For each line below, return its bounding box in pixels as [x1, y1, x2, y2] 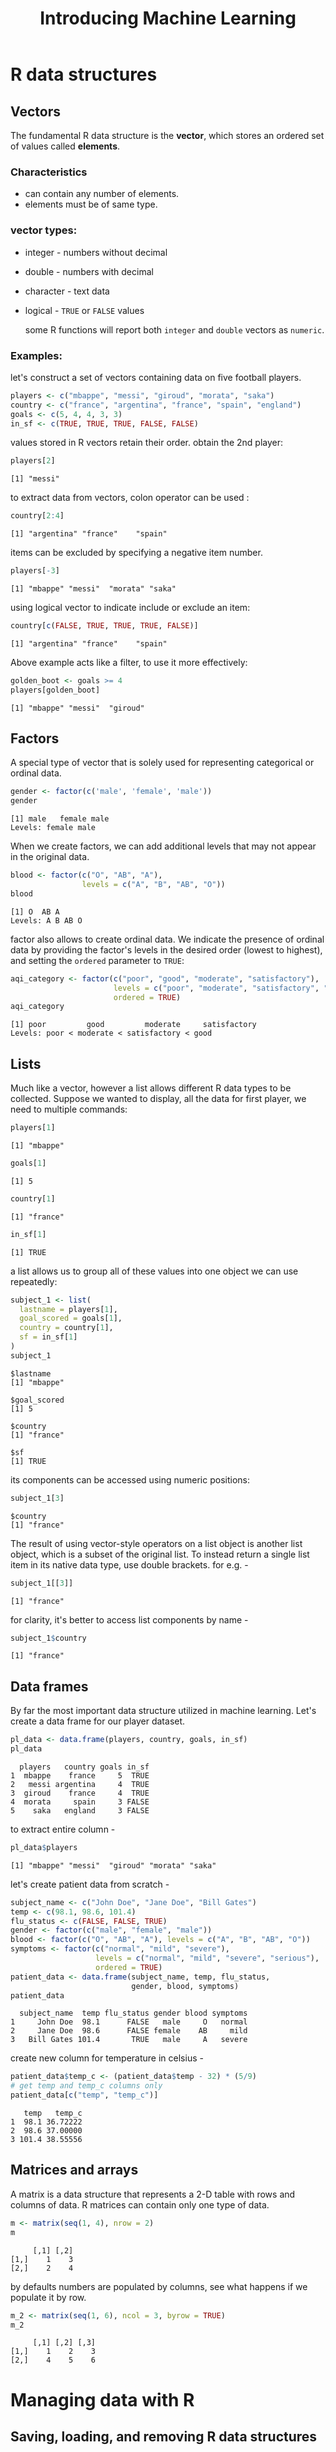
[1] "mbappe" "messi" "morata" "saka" [10, 584, 177, 594]
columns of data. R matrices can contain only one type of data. [10, 2198, 270, 2211]
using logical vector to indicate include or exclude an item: [10, 602, 251, 614]
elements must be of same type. [24, 198, 158, 211]
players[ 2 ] [10, 456, 56, 466]
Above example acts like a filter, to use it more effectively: [10, 656, 248, 668]
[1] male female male [10, 814, 110, 824]
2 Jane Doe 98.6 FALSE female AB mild [10, 2026, 248, 2036]
